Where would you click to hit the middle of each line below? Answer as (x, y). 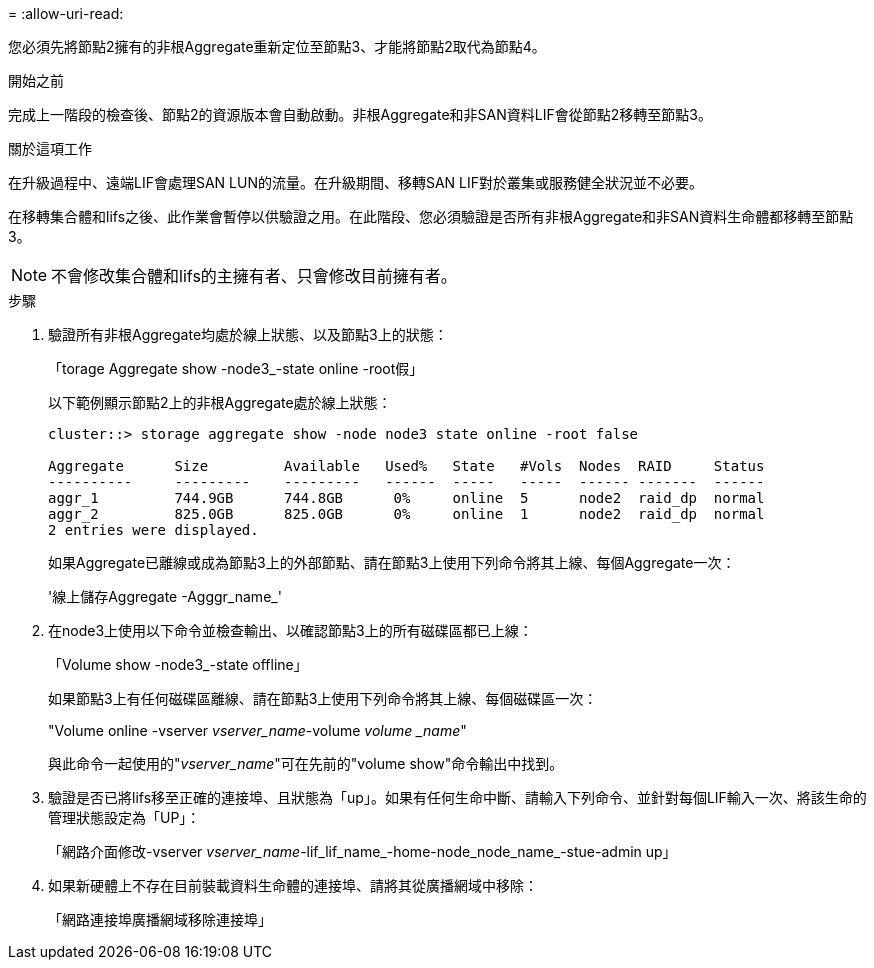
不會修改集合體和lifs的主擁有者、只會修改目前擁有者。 (254, 276)
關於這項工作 (50, 148)
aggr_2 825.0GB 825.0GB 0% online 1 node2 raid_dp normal (406, 514)
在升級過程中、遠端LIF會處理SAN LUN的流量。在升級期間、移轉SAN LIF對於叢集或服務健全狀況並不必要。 (356, 182)
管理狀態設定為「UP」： (124, 817)
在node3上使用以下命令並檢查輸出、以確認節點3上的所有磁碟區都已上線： (290, 630)
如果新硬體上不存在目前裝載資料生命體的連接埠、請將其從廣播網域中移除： (293, 885)
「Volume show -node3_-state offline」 (178, 664)
